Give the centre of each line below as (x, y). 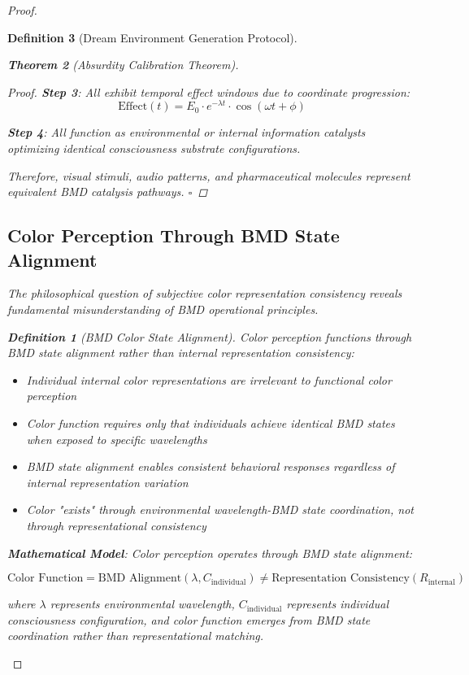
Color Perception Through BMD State (174, 235)
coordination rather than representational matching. (136, 636)
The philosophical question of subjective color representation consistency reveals (205, 293)
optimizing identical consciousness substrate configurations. (154, 148)
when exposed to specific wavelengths (117, 439)
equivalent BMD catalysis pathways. (96, 192)
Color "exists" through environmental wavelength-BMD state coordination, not (220, 510)
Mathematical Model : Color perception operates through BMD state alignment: (210, 553)
